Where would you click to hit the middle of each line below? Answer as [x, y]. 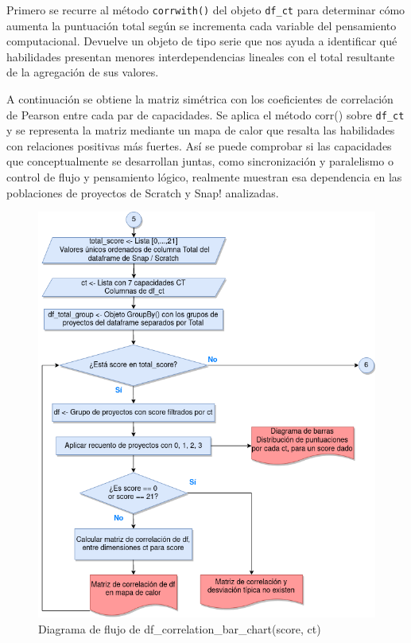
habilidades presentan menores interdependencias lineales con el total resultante [201, 56]
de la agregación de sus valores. [83, 72]
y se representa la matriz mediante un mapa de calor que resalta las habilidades [201, 130]
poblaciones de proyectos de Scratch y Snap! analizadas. [143, 192]
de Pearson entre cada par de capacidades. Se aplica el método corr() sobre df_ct [205, 114]
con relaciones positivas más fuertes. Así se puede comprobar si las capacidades [199, 145]
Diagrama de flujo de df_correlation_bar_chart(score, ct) [180, 628]
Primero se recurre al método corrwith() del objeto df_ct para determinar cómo [206, 10]
